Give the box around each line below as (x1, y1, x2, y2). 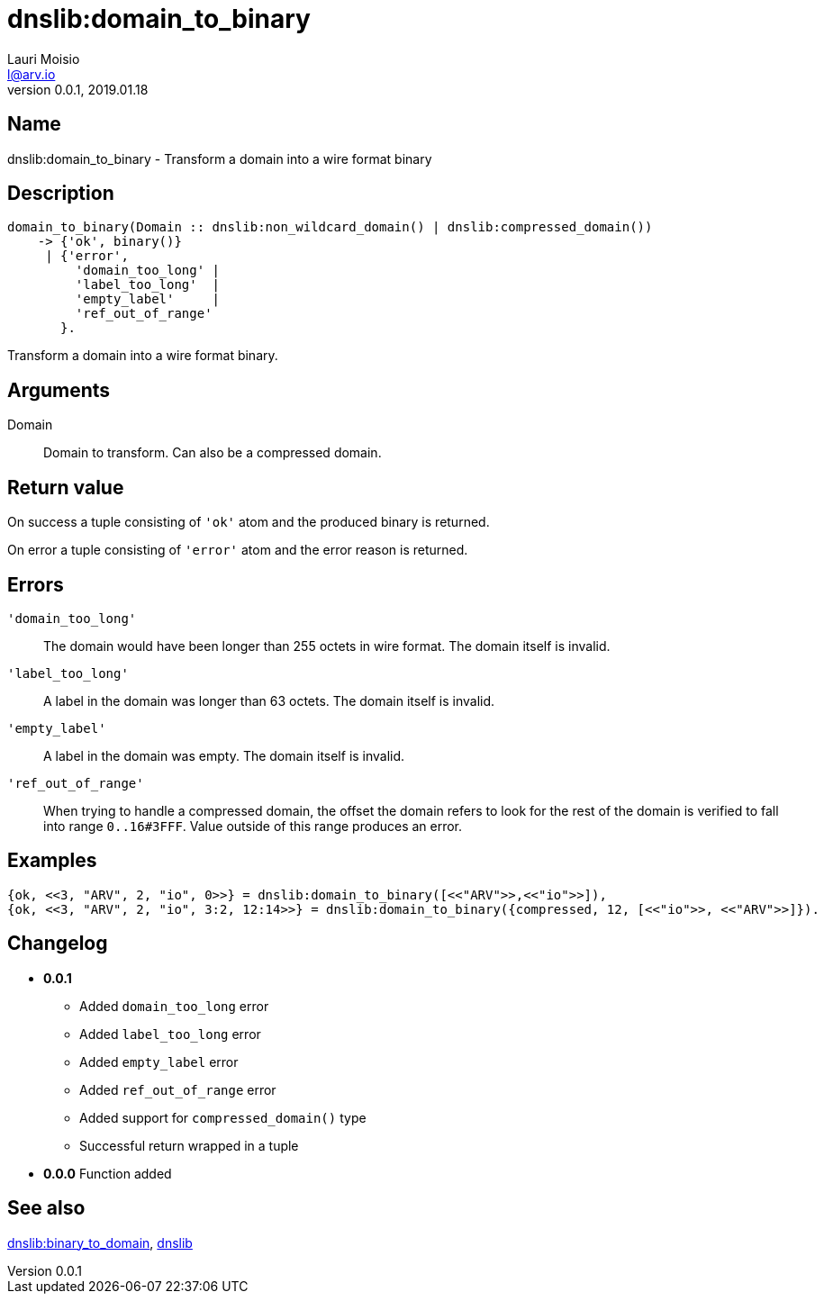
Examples (7, 849, 97, 872)
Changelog (7, 932, 108, 955)
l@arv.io (7, 66, 56, 82)
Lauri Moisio (7, 50, 80, 67)
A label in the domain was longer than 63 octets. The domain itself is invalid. (43, 692, 495, 709)
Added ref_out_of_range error (79, 1081, 276, 1098)
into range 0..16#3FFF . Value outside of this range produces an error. (43, 818, 463, 834)
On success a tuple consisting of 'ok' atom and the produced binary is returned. (7, 514, 490, 530)
